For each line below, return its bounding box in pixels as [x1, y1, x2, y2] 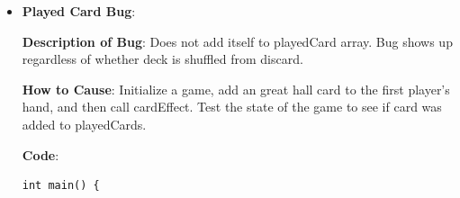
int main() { [22, 179, 100, 193]
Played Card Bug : [22, 2, 136, 20]
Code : [22, 145, 59, 164]
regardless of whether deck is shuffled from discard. [22, 49, 303, 68]
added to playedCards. [22, 114, 147, 133]
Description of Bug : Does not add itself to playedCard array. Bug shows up [22, 31, 453, 50]
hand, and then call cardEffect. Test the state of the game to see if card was [22, 97, 442, 116]
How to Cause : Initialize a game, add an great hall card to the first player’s [22, 79, 450, 98]
